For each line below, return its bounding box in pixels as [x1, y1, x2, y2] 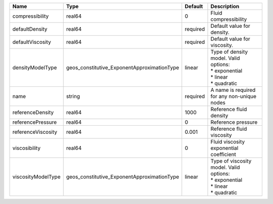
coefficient [210, 151, 236, 158]
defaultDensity [12, 26, 48, 32]
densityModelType [12, 64, 57, 71]
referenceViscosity [12, 129, 58, 135]
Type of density [210, 48, 248, 55]
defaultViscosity [12, 38, 52, 45]
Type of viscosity [210, 158, 252, 164]
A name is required [210, 86, 256, 93]
